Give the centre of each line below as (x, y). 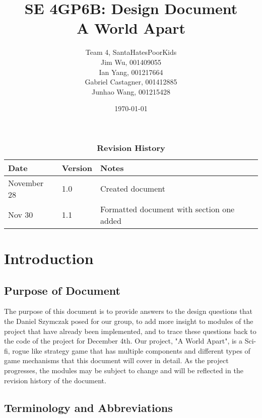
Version (77, 168)
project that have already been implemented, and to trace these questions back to (130, 331)
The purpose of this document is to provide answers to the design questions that (128, 311)
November (26, 183)
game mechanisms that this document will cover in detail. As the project (116, 360)
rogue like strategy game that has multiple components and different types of (131, 350)
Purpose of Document (62, 290)
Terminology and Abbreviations (88, 407)
